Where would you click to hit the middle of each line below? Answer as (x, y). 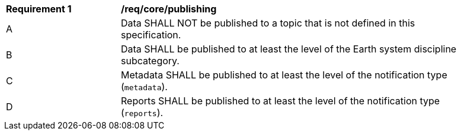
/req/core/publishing (169, 9)
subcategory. (150, 61)
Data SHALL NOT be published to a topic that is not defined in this (268, 23)
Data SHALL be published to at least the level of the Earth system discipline (289, 49)
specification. (151, 35)
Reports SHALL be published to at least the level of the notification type (281, 101)
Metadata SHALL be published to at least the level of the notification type (284, 75)
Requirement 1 (39, 9)
